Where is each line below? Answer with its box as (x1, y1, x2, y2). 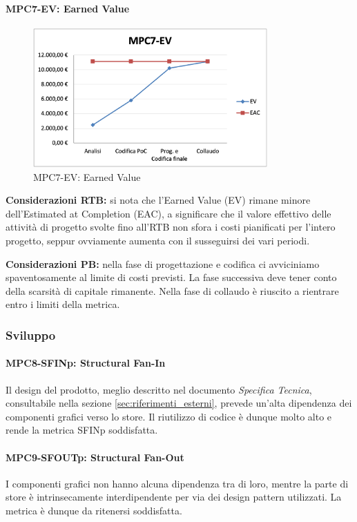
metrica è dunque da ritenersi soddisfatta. (6, 503, 182, 517)
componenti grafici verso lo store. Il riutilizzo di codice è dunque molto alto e (6, 409, 332, 423)
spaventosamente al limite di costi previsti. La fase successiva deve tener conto (6, 270, 337, 284)
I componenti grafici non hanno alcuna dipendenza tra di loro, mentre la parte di (6, 476, 349, 490)
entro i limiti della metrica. (6, 297, 120, 311)
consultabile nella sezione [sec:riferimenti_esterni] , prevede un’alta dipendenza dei (6, 396, 352, 410)
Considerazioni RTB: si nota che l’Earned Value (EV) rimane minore (6, 193, 311, 207)
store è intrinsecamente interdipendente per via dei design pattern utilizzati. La (6, 490, 342, 504)
